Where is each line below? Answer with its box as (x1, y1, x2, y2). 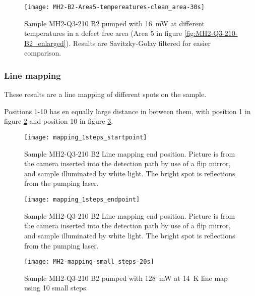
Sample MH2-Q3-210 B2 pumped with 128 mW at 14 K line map (24, 272, 228, 283)
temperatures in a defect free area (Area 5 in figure (24, 28, 182, 38)
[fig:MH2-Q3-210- (184, 28, 238, 38)
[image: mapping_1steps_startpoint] (24, 134, 147, 141)
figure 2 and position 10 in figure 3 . (4, 116, 113, 126)
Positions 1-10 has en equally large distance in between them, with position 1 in (4, 106, 251, 116)
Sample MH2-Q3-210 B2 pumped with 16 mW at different (24, 18, 205, 28)
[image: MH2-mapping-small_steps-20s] (24, 258, 154, 266)
